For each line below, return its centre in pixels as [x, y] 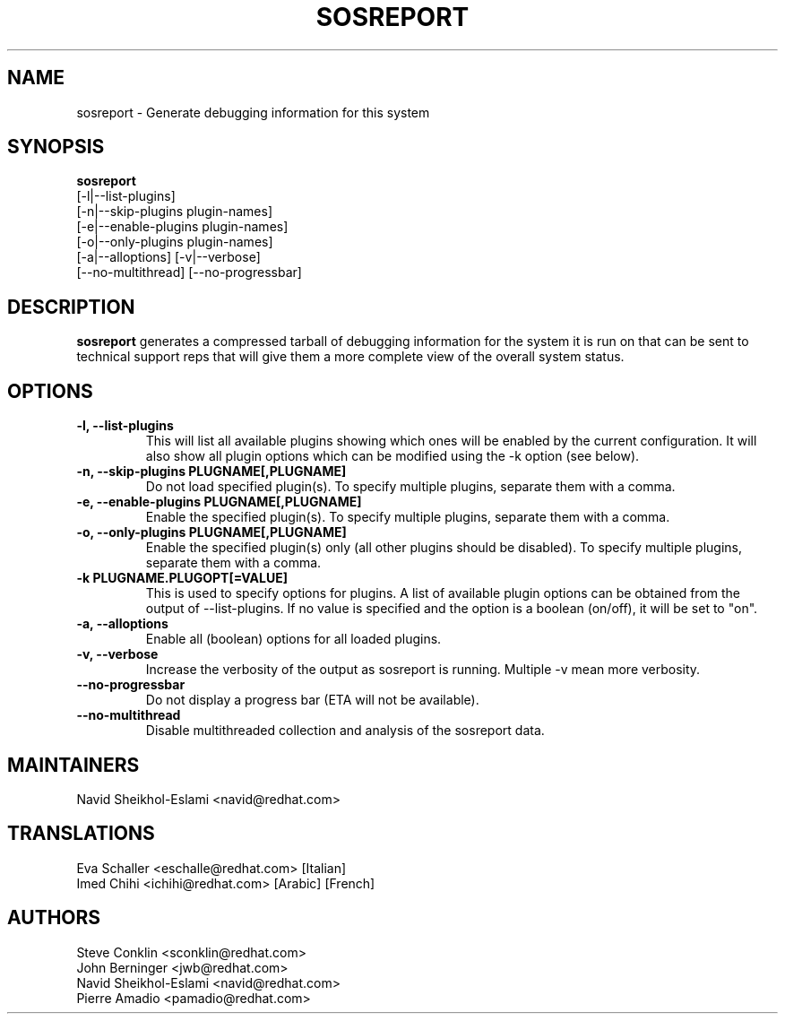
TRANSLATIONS [81, 834]
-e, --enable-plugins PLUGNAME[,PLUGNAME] [219, 502]
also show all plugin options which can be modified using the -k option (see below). [392, 456]
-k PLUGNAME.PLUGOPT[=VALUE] [182, 578]
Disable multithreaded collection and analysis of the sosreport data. [345, 731]
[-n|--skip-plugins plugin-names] [175, 212]
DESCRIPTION [71, 307]
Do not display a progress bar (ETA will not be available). [312, 700]
